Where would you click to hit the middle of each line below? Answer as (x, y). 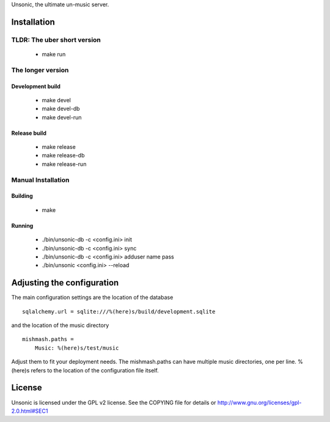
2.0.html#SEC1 (30, 411)
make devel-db (61, 109)
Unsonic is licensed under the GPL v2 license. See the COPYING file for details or (114, 402)
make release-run (64, 164)
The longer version (40, 70)
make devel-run (62, 117)
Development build (36, 86)
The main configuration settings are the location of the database (92, 298)
